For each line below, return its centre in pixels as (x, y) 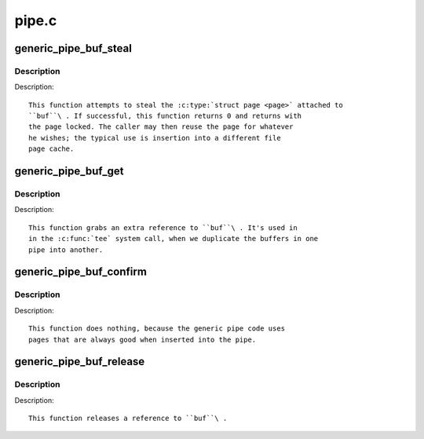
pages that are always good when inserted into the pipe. (143, 339)
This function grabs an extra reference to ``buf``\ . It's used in (163, 227)
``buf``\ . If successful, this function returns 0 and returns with (165, 116)
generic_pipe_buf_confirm (80, 272)
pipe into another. (66, 250)
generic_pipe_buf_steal (73, 48)
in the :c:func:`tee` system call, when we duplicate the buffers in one (174, 239)
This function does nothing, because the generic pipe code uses (157, 329)
